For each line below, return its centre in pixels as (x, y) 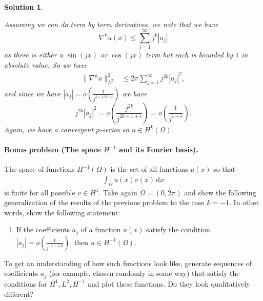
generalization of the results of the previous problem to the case (104, 202)
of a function (101, 229)
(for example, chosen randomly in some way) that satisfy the (144, 273)
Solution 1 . (24, 7)
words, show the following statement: (62, 212)
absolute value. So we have (46, 64)
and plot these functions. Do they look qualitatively (169, 283)
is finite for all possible (40, 192)
